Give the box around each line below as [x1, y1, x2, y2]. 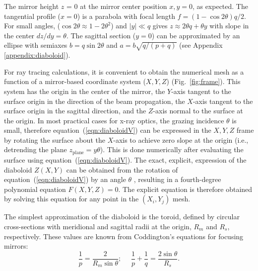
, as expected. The [192, 1, 248, 11]
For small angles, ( [4, 20, 61, 31]
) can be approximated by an [151, 30, 240, 40]
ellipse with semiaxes [4, 40, 67, 50]
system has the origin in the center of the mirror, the [4, 86, 165, 96]
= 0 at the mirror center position [66, 1, 167, 11]
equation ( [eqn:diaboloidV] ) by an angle [4, 174, 126, 184]
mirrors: [4, 241, 28, 251]
